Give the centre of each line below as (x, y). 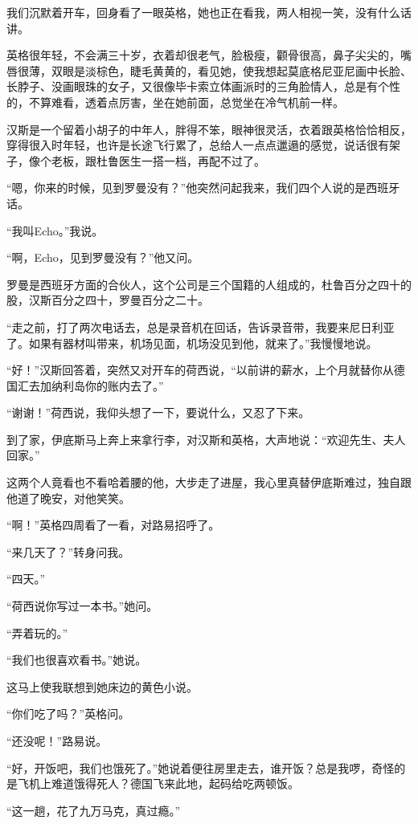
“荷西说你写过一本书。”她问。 (82, 606)
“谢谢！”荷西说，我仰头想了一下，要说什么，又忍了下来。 (158, 412)
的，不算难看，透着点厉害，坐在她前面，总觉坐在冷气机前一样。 (175, 102)
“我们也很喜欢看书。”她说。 (77, 660)
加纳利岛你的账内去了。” (102, 385)
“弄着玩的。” (37, 632)
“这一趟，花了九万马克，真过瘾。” (94, 810)
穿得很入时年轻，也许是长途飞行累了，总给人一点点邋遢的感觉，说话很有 (198, 145)
